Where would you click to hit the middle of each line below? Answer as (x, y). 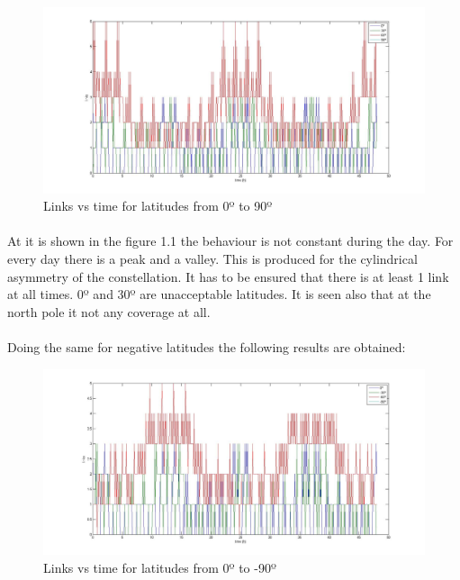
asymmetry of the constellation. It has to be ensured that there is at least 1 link (228, 276)
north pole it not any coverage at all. (109, 311)
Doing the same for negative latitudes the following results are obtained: (207, 346)
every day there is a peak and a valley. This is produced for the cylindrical (212, 258)
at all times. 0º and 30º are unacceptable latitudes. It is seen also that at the (219, 294)
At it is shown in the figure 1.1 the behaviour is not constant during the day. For (230, 241)
